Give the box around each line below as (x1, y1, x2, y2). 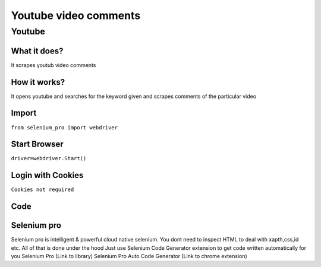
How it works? (11, 77, 65, 87)
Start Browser (11, 139, 64, 150)
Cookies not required (11, 186, 74, 193)
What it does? (11, 46, 64, 56)
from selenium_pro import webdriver (11, 124, 118, 131)
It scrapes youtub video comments (11, 61, 96, 68)
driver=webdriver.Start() (11, 155, 87, 162)
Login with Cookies (11, 170, 84, 180)
